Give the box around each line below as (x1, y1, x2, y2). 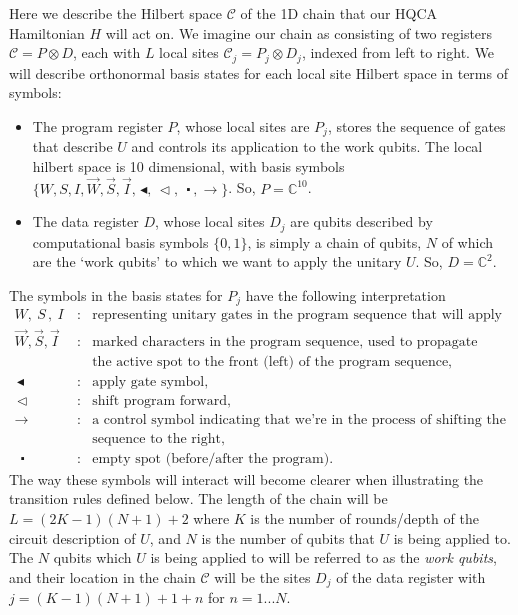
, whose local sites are (176, 115, 310, 136)
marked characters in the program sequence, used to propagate (92, 334, 478, 349)
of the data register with (336, 566, 486, 587)
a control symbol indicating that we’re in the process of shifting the (92, 412, 506, 427)
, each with (72, 42, 141, 63)
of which (441, 231, 494, 252)
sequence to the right (92, 431, 221, 446)
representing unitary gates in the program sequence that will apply (92, 308, 502, 323)
